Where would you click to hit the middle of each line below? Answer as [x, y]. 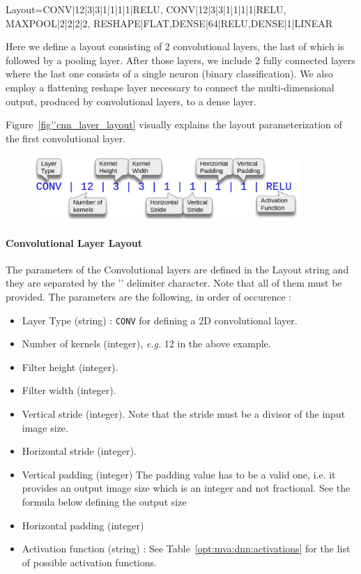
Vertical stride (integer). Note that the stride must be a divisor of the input [184, 413]
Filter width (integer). [69, 390]
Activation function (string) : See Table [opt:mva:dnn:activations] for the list [186, 549]
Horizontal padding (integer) [83, 525]
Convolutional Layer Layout [74, 242]
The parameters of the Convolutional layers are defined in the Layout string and [177, 269]
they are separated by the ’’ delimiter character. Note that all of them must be [174, 283]
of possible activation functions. [89, 562]
